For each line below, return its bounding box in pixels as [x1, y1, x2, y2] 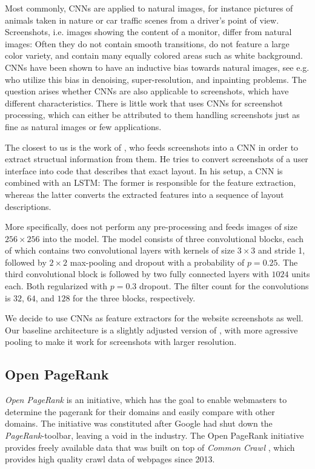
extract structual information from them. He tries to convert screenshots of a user [5, 153, 308, 165]
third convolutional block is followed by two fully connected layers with [5, 267, 269, 280]
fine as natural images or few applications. [5, 120, 162, 133]
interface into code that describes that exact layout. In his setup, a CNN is [5, 164, 283, 177]
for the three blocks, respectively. [73, 291, 196, 304]
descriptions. [5, 200, 51, 212]
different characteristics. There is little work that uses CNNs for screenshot [5, 96, 283, 109]
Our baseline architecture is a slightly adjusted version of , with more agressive [5, 323, 298, 336]
